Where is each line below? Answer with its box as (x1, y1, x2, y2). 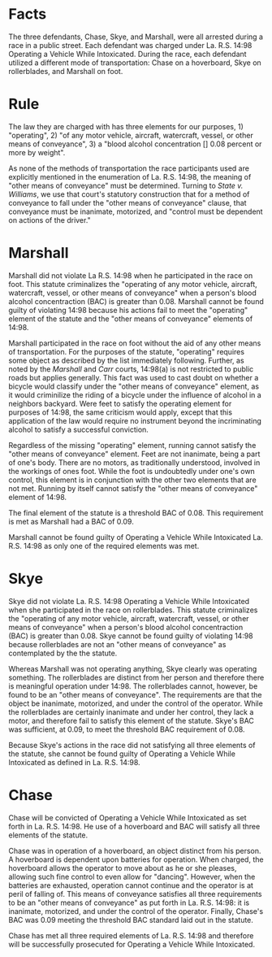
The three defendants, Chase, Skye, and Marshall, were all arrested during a (8, 32, 264, 41)
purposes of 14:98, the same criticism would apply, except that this (8, 407, 233, 417)
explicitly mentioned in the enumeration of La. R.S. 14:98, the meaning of (8, 172, 252, 181)
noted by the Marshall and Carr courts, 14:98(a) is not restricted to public (8, 363, 254, 374)
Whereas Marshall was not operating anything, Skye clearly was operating (8, 663, 257, 673)
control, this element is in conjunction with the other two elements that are (8, 475, 257, 485)
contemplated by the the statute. (8, 648, 118, 658)
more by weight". (8, 147, 66, 157)
